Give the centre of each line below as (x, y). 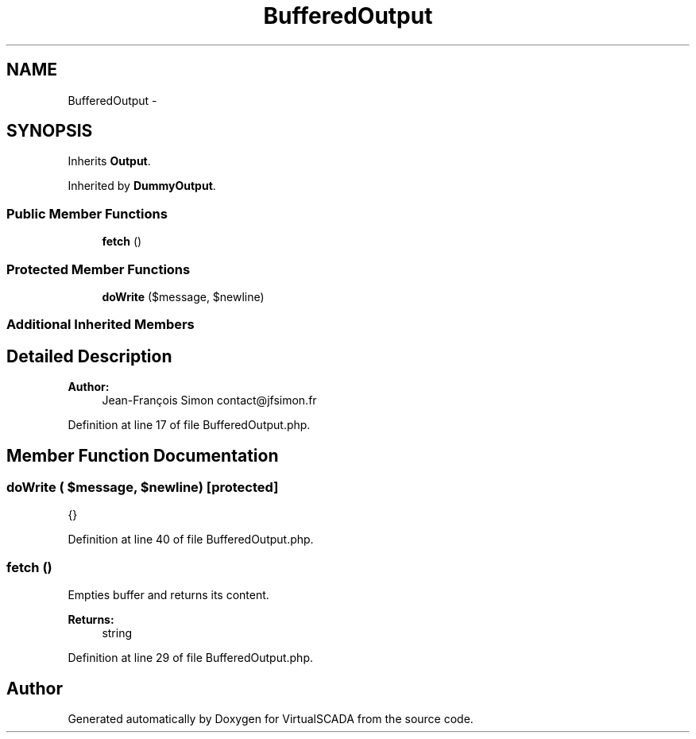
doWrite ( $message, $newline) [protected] (143, 487)
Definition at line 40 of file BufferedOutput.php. (191, 540)
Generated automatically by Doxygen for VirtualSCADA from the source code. (271, 718)
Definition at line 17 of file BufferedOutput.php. (189, 425)
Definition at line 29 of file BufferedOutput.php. (190, 658)
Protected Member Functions (99, 269)
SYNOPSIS (50, 131)
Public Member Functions (87, 213)
